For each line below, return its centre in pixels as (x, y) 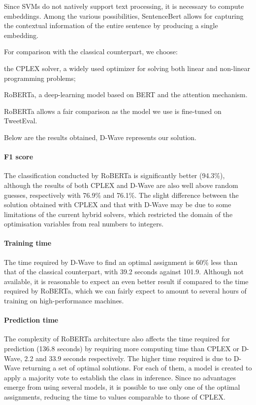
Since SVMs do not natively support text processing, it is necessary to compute (124, 6)
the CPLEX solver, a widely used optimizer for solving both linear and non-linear (127, 68)
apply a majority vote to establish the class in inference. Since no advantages (120, 377)
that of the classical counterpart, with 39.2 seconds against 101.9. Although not (124, 272)
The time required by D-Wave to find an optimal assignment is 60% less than (121, 262)
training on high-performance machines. (64, 301)
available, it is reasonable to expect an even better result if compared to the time (126, 281)
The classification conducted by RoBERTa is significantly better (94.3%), (114, 175)
